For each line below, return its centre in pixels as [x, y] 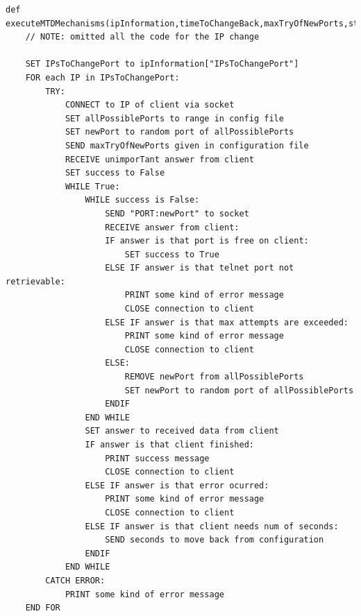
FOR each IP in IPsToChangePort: [102, 77]
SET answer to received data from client [182, 431]
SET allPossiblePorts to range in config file [174, 118]
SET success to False [115, 173]
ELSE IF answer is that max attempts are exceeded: [227, 322]
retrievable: [35, 281]
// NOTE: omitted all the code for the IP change [142, 37]
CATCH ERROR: [75, 580]
